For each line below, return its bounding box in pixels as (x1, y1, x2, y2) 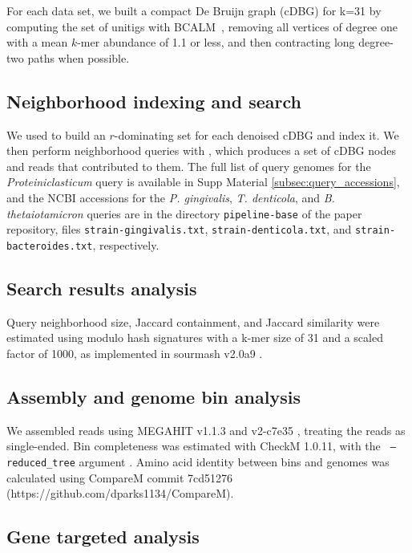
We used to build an (6, 126, 106, 143)
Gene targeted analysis (6, 524, 200, 549)
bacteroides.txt (6, 240, 93, 252)
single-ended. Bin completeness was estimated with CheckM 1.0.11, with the (6, 437, 381, 454)
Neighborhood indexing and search (6, 88, 301, 113)
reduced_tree (6, 457, 75, 469)
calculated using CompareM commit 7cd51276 (6, 469, 233, 486)
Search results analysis (6, 275, 197, 300)
